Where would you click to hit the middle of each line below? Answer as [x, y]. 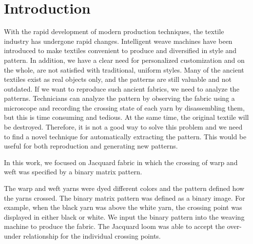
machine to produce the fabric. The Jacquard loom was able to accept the [115, 226]
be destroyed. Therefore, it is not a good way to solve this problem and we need [123, 127]
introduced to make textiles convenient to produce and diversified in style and [120, 50]
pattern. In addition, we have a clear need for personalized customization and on [124, 60]
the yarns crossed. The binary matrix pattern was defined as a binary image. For [125, 197]
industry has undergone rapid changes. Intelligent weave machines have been [118, 41]
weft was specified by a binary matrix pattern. [73, 172]
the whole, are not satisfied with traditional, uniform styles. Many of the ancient [124, 69]
